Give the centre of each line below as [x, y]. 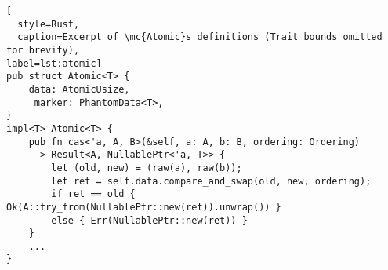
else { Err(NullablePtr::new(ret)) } [149, 220]
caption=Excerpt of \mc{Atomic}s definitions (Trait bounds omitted [200, 37]
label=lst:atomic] [54, 63]
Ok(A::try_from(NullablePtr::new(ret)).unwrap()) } [144, 207]
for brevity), [43, 50]
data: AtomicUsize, [79, 89]
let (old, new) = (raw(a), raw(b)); [147, 168]
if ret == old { [93, 194]
